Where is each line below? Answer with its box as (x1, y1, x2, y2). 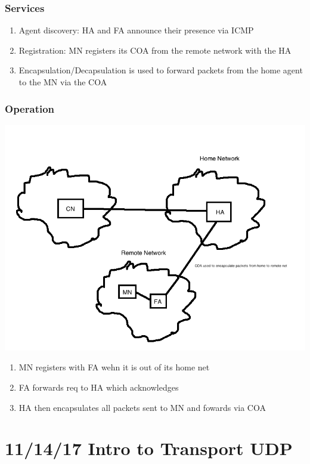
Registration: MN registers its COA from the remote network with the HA (18, 44, 292, 56)
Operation (5, 101, 55, 116)
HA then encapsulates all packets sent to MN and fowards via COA (18, 401, 266, 413)
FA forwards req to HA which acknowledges (18, 381, 179, 393)
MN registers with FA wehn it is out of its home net (18, 361, 210, 373)
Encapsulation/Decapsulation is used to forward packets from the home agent (18, 64, 303, 76)
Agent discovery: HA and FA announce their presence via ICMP (18, 24, 254, 36)
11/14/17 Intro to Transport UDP (5, 436, 293, 460)
